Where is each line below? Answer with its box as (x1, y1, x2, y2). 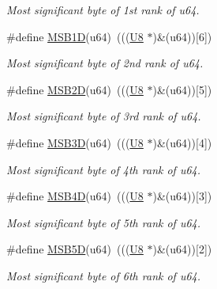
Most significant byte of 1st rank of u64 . (6, 2, 200, 17)
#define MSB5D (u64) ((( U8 (6, 241, 144, 257)
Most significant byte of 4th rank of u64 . (6, 161, 201, 177)
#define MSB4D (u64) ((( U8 (6, 188, 144, 204)
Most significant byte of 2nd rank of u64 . (6, 55, 204, 71)
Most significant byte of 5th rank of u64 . (6, 214, 201, 230)
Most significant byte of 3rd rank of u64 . (6, 108, 201, 124)
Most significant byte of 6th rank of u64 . (6, 267, 201, 283)
